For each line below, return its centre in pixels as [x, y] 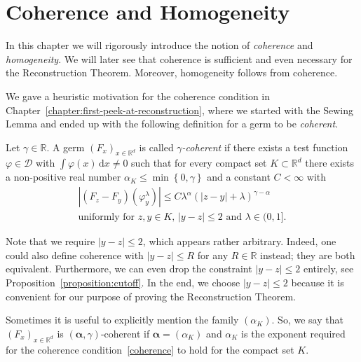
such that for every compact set [199, 163]
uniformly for [107, 217]
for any [213, 255]
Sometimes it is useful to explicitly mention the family [122, 320]
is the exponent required [293, 333]
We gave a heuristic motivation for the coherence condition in [138, 96]
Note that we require [50, 241]
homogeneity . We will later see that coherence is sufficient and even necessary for [179, 58]
